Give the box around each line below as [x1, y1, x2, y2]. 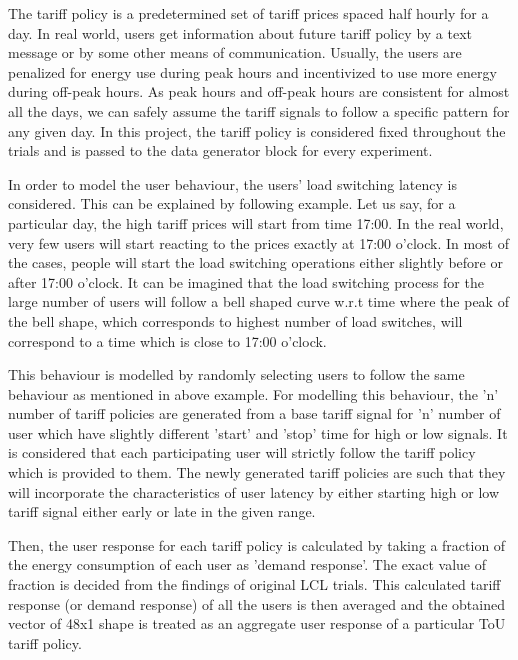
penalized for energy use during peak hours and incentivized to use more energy [8, 61, 497, 82]
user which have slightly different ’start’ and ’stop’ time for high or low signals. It [8, 422, 508, 443]
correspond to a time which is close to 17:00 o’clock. [8, 330, 327, 351]
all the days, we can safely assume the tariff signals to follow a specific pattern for [8, 100, 510, 121]
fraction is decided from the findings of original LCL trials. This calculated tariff [8, 574, 501, 595]
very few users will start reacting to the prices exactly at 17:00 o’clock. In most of [8, 232, 510, 253]
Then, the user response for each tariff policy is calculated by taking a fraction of [8, 534, 506, 555]
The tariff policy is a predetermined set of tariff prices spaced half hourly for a [8, 3, 489, 23]
